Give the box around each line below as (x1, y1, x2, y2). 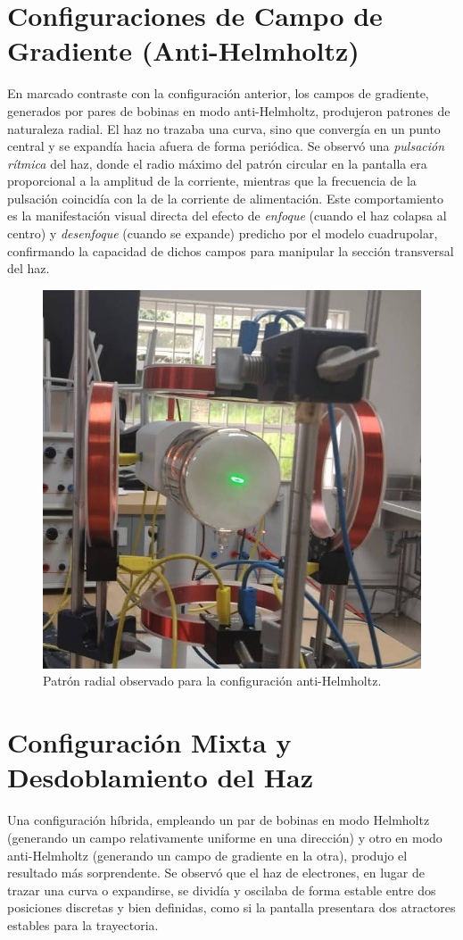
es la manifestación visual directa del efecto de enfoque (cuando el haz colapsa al (7, 206, 447, 225)
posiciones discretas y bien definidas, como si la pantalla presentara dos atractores (7, 898, 456, 917)
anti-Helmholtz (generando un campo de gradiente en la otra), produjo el (7, 845, 408, 864)
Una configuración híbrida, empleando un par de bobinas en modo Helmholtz (7, 811, 430, 829)
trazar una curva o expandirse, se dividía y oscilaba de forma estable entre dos (7, 880, 436, 899)
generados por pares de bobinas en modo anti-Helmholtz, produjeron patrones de (7, 101, 451, 120)
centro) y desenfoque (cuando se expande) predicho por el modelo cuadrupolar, (7, 224, 438, 243)
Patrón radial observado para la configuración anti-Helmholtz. (43, 671, 382, 690)
